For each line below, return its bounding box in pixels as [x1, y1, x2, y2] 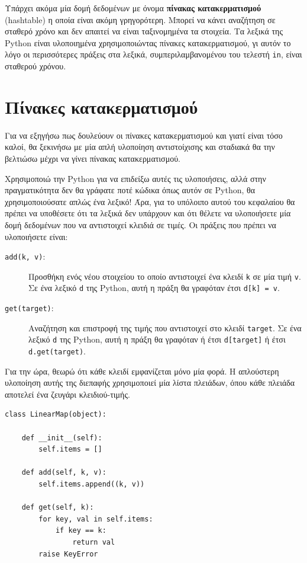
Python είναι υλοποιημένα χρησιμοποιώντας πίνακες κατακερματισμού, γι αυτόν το [5, 36, 291, 49]
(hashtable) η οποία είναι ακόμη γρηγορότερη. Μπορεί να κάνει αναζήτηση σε [5, 13, 276, 25]
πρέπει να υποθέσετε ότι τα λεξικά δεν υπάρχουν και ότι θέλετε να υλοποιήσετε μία [5, 207, 291, 219]
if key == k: [55, 526, 106, 535]
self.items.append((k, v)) [38, 480, 145, 489]
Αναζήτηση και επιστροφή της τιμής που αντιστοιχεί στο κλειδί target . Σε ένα [28, 321, 302, 334]
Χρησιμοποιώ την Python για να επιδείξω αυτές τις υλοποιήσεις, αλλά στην [5, 172, 266, 184]
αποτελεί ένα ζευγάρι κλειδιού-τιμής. [5, 388, 130, 400]
